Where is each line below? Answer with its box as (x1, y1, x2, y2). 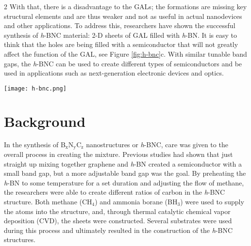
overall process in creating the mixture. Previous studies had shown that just (4, 149, 233, 159)
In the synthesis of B (4, 139, 66, 149)
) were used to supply (180, 196, 244, 206)
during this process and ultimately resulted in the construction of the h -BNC (4, 225, 233, 235)
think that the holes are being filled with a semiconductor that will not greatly (4, 39, 238, 49)
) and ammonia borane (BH (95, 196, 178, 206)
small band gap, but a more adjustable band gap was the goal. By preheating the (4, 168, 246, 178)
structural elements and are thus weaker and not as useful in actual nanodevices (4, 11, 242, 21)
